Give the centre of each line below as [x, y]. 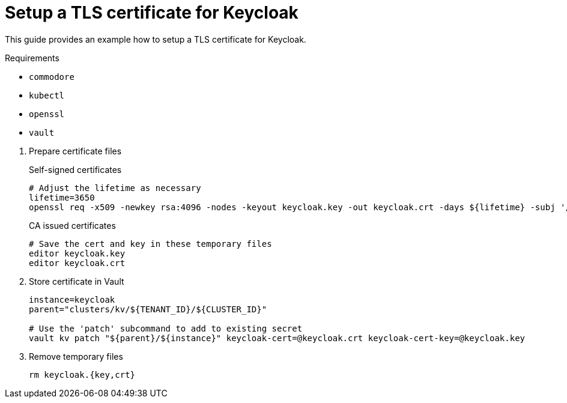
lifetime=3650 [62, 197]
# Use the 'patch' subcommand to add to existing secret [166, 328]
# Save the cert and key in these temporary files [150, 244]
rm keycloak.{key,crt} [82, 374]
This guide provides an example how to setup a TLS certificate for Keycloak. [156, 39]
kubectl [47, 95]
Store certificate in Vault [77, 281]
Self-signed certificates [75, 169]
